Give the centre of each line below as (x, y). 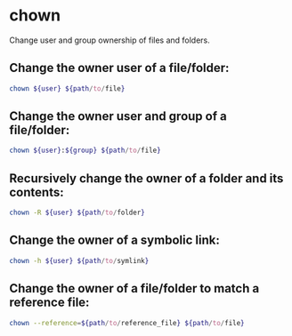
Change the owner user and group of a (118, 116)
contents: (36, 192)
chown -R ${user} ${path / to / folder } (77, 213)
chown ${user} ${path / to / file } (67, 88)
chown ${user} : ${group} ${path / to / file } (85, 151)
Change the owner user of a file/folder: (119, 68)
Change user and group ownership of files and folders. (110, 40)
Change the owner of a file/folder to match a (134, 288)
